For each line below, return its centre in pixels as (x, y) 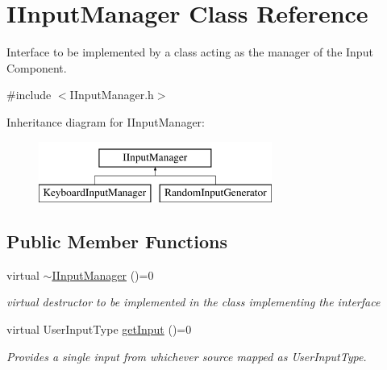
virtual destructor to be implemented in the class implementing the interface (193, 302)
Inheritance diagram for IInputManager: (106, 121)
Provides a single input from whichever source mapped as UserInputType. (187, 356)
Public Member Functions (117, 241)
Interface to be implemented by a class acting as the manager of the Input (190, 52)
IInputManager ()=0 (103, 274)
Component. (37, 67)
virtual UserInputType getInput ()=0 (99, 329)
